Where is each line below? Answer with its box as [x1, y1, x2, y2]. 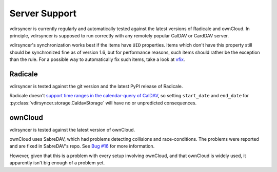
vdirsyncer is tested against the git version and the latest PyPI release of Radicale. [9, 83, 183, 90]
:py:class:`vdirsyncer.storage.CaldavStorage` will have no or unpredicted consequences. [9, 100, 197, 106]
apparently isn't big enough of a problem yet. [9, 160, 105, 166]
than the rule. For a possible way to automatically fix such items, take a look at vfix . [9, 56, 185, 62]
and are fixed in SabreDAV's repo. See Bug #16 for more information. [9, 143, 155, 149]
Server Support [9, 8, 77, 19]
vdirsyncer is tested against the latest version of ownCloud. [9, 126, 135, 133]
